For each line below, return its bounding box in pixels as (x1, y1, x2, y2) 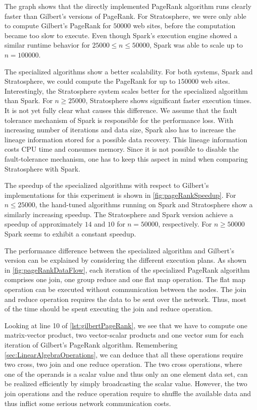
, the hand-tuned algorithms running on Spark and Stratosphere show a (35, 199, 253, 210)
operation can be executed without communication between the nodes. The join (4, 284, 247, 294)
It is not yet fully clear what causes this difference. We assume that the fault (4, 105, 237, 115)
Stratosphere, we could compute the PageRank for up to (4, 76, 176, 86)
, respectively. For (158, 219, 212, 229)
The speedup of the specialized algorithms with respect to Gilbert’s (4, 180, 209, 190)
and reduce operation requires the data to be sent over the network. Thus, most (4, 293, 247, 304)
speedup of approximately (4, 219, 83, 229)
